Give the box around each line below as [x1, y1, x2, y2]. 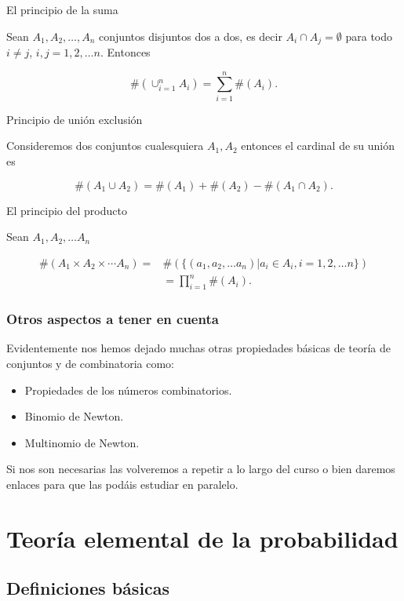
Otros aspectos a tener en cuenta [6, 309, 219, 329]
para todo [345, 27, 393, 44]
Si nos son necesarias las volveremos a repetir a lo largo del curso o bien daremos [6, 461, 395, 477]
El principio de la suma [6, 2, 118, 17]
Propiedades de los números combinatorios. [24, 381, 232, 398]
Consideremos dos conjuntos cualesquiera [6, 137, 204, 154]
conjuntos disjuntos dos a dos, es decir [99, 27, 282, 44]
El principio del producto [6, 202, 127, 218]
